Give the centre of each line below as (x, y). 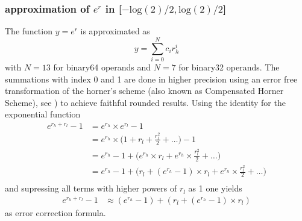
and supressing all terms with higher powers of (91, 188)
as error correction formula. (55, 213)
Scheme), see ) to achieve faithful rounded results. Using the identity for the (145, 102)
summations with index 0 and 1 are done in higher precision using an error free (151, 79)
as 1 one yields (215, 188)
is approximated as (115, 31)
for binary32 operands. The (229, 67)
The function (29, 31)
